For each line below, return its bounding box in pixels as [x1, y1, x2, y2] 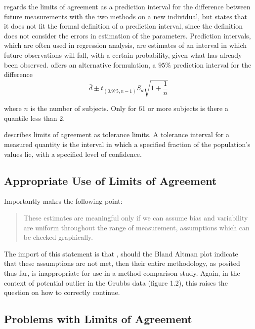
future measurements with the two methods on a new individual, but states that [4, 11, 248, 21]
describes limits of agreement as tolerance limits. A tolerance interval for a [4, 129, 229, 140]
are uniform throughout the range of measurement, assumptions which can [23, 222, 250, 232]
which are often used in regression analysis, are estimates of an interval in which [4, 40, 247, 50]
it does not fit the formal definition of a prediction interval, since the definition [4, 21, 243, 31]
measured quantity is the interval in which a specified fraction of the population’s [4, 139, 251, 149]
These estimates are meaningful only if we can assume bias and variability [23, 213, 248, 223]
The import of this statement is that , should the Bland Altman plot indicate [4, 248, 238, 258]
